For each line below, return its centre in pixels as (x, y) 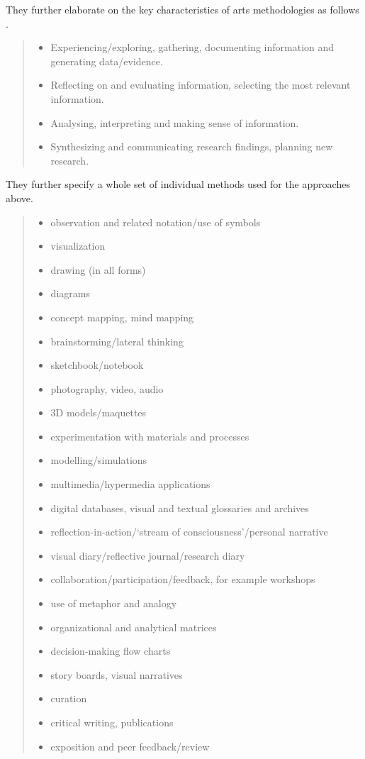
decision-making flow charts (111, 651)
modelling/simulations (99, 460)
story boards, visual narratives (117, 674)
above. (19, 198)
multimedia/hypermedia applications (130, 484)
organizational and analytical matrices (134, 627)
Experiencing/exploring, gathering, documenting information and (192, 47)
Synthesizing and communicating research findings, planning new (192, 146)
